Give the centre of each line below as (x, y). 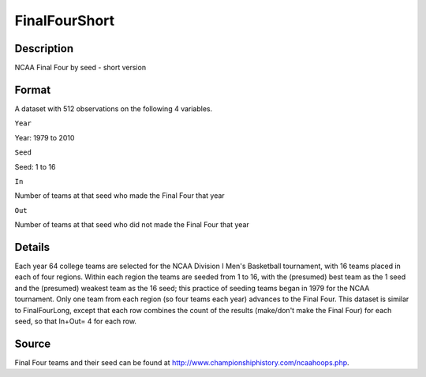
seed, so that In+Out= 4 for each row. (76, 321)
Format (33, 90)
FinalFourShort (65, 21)
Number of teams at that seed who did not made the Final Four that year (132, 225)
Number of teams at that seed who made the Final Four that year (120, 196)
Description (44, 49)
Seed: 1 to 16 (35, 166)
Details (32, 247)
